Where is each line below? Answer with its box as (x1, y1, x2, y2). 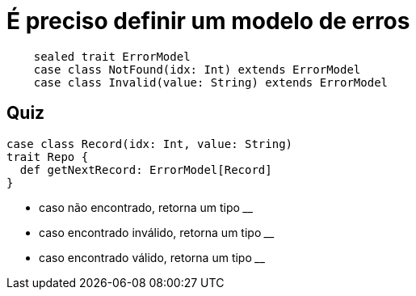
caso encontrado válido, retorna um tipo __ (39, 250, 266, 264)
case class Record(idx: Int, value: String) (6, 137, 293, 150)
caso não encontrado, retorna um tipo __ (39, 200, 254, 214)
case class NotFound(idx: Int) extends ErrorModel (33, 62, 361, 76)
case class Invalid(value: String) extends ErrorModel (33, 75, 389, 89)
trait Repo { (6, 150, 89, 163)
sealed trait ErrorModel (33, 49, 191, 63)
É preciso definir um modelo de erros (6, 7, 410, 35)
